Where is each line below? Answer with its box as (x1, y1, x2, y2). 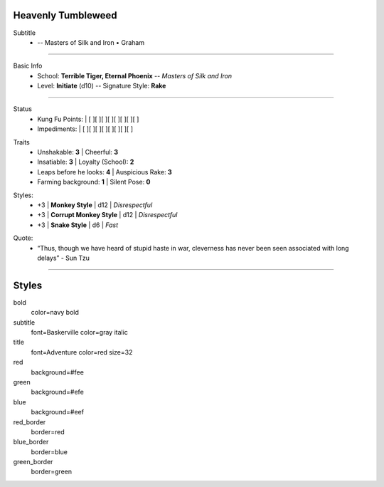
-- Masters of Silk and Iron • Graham (37, 38, 145, 46)
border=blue (31, 447, 68, 456)
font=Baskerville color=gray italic (31, 328, 128, 337)
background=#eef (31, 408, 85, 417)
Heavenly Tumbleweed (13, 9, 117, 21)
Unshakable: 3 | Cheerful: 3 (37, 148, 119, 157)
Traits (13, 137, 30, 146)
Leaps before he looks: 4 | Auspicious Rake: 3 (37, 167, 172, 176)
